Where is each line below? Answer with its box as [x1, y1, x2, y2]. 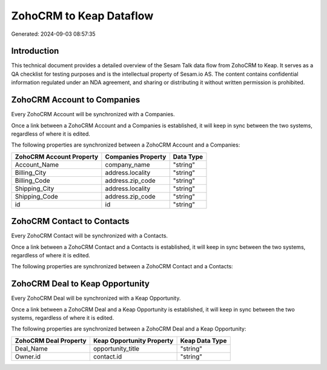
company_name [105, 160, 151, 169]
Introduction [11, 46, 59, 56]
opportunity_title [93, 344, 139, 352]
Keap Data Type [180, 336, 227, 345]
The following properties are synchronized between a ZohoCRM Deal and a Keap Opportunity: [11, 325, 246, 332]
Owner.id [15, 352, 41, 360]
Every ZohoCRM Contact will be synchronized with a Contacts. [11, 232, 168, 239]
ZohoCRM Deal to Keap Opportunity [11, 279, 150, 289]
